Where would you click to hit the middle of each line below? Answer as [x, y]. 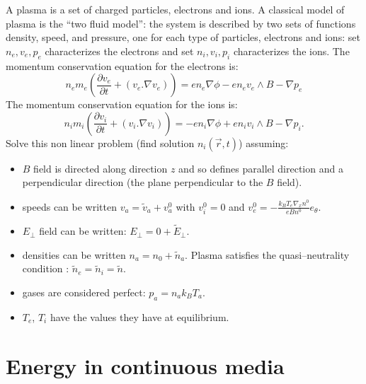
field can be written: [83, 231]
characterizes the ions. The [291, 51]
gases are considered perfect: [84, 292]
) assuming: [264, 142]
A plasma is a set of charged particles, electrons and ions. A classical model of [175, 9]
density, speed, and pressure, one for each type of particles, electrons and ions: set [183, 37]
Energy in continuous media [145, 365]
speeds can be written [69, 206]
